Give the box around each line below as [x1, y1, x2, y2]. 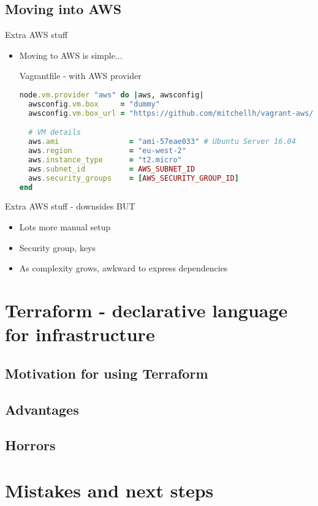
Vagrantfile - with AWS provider [19, 69, 142, 82]
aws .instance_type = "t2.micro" [28, 155, 182, 164]
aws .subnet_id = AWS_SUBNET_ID [28, 164, 195, 173]
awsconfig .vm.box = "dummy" [28, 99, 160, 108]
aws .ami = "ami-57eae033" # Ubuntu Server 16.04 [28, 137, 296, 146]
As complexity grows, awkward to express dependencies [19, 262, 228, 274]
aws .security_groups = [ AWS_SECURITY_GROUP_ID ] [28, 173, 239, 183]
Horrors [5, 436, 56, 455]
